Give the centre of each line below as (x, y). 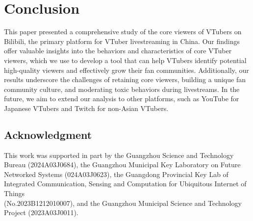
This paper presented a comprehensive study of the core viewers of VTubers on (123, 32)
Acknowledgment (48, 134)
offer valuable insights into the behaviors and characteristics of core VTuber (118, 51)
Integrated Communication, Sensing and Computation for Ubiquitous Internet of (125, 184)
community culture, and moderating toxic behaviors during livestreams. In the (122, 89)
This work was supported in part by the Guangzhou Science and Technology (119, 155)
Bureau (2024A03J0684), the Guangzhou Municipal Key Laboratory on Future (122, 165)
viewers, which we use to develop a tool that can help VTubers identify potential (125, 60)
